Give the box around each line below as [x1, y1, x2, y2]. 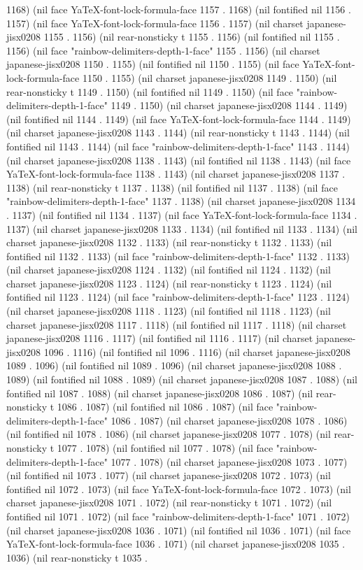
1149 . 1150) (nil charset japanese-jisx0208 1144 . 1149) [111, 98, 348, 113]
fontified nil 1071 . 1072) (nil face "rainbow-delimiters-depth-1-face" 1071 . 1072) [6, 508, 350, 523]
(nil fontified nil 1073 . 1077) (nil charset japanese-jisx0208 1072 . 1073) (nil [6, 468, 331, 483]
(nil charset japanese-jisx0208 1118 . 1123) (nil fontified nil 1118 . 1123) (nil [6, 304, 331, 318]
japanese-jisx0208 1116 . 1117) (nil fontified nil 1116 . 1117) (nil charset [6, 331, 313, 345]
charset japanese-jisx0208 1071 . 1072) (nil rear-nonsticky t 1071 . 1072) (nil [6, 495, 332, 510]
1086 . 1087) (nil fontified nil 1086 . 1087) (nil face [57, 399, 273, 414]
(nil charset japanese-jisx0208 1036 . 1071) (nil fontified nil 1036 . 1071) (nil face [6, 522, 351, 537]
